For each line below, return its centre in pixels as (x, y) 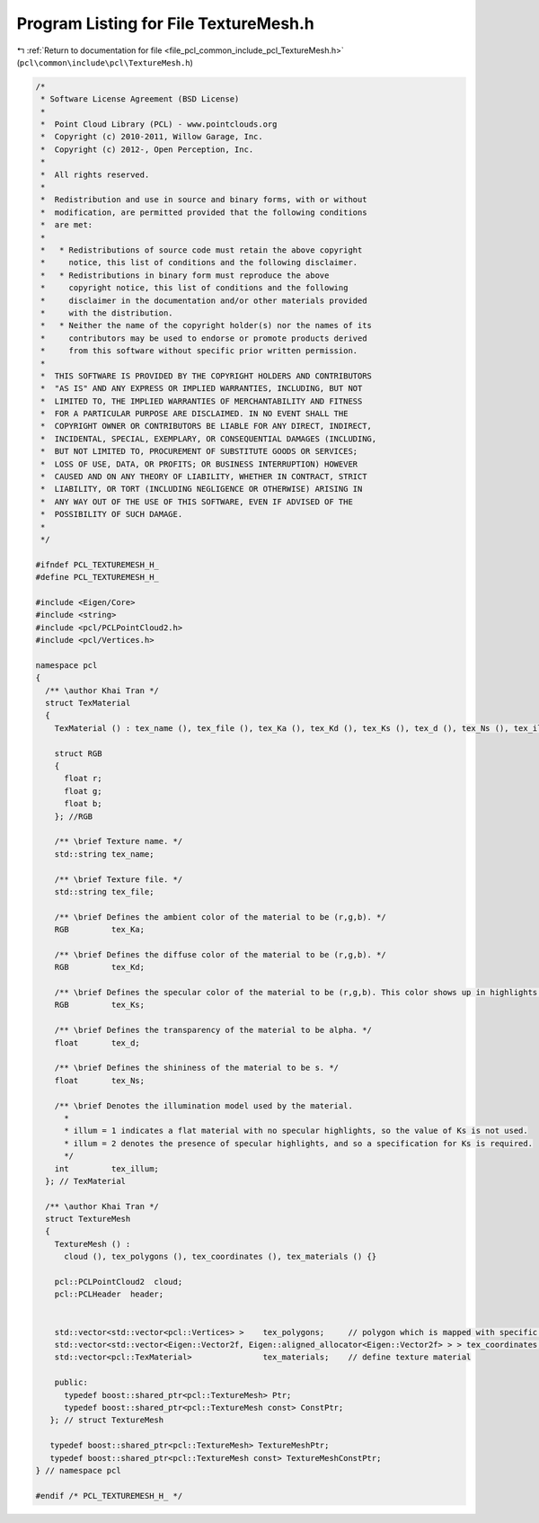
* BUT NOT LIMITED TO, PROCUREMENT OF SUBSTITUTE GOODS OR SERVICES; (199, 451)
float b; (83, 804)
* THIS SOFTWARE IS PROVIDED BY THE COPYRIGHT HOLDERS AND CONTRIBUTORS (207, 376)
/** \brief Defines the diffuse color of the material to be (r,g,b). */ (220, 954)
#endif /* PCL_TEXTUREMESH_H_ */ (109, 1496)
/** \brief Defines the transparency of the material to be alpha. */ (213, 1030)
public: (71, 1383)
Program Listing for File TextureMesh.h (165, 23)
